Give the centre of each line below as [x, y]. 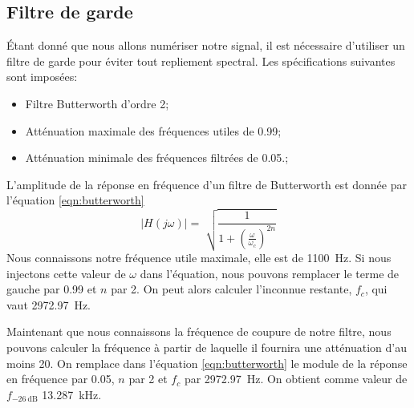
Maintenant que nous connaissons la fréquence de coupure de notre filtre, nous [199, 331]
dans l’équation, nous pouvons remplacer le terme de [270, 273]
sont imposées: [42, 77]
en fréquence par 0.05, [61, 379]
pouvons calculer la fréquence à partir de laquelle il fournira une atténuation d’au [207, 347]
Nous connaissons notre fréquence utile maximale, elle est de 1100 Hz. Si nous [199, 258]
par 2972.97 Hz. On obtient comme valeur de [296, 379]
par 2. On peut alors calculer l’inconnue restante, [231, 289]
